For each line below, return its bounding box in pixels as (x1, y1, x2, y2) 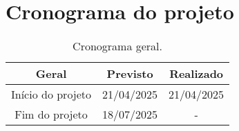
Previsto (106, 65, 153, 82)
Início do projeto (11, 86, 92, 103)
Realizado (169, 65, 224, 82)
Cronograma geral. (73, 38, 163, 54)
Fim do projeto (15, 106, 88, 123)
